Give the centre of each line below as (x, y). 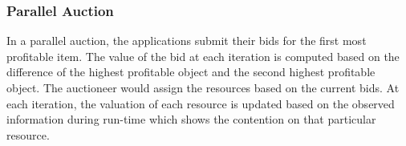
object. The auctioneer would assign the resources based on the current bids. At (203, 87)
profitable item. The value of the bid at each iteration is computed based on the (203, 56)
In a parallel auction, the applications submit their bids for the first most (187, 41)
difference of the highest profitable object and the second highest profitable (191, 72)
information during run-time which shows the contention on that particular (191, 119)
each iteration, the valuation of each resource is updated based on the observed (201, 103)
